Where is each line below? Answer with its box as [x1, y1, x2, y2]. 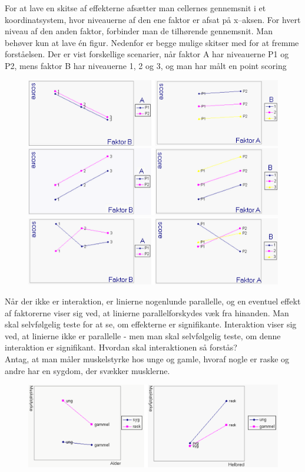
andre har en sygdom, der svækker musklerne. [5, 364, 170, 376]
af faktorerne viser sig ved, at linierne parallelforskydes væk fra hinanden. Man [5, 306, 289, 319]
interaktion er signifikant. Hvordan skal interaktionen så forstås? [5, 341, 237, 353]
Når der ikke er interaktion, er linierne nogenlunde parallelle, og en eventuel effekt [5, 294, 301, 307]
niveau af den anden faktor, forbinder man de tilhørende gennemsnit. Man [5, 25, 273, 37]
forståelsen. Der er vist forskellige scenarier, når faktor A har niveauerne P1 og [5, 48, 289, 60]
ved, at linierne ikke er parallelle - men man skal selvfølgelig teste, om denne [5, 329, 281, 342]
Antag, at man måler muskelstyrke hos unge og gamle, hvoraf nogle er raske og [5, 352, 290, 365]
